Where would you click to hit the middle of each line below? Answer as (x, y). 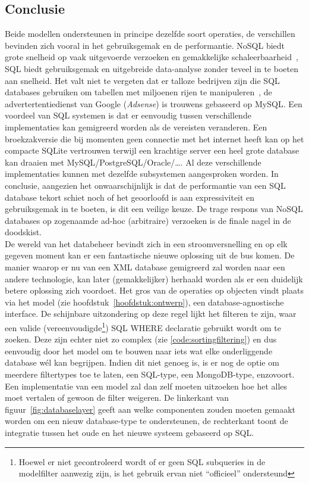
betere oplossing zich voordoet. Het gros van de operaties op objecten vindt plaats (154, 290)
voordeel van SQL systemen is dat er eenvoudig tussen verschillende (128, 115)
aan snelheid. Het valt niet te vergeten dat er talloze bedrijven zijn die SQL (142, 80)
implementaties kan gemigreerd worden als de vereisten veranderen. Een (136, 127)
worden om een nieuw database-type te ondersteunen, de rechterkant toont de (146, 421)
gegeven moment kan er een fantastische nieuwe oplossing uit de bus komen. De (150, 255)
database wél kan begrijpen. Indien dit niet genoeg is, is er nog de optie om (142, 362)
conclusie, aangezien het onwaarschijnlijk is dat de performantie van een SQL (145, 185)
